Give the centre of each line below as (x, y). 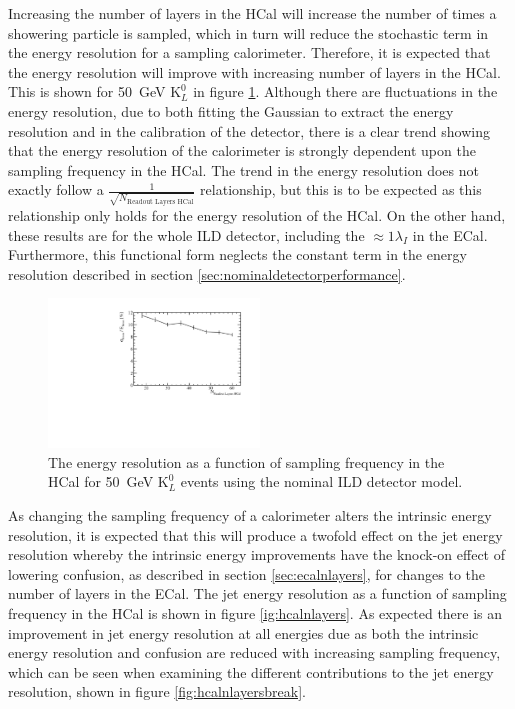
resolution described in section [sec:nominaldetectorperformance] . (207, 273)
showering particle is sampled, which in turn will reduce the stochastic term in (248, 32)
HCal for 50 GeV (101, 481)
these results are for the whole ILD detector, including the (186, 234)
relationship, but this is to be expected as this (341, 189)
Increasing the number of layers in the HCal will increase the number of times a (252, 13)
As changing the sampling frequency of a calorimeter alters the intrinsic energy (250, 515)
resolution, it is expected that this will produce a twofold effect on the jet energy (255, 534)
